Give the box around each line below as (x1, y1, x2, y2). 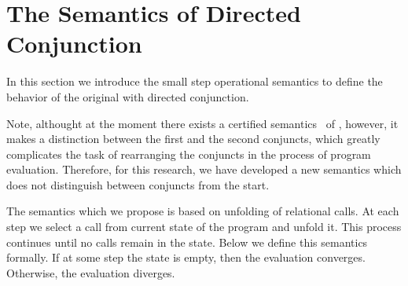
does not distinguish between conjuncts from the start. (6, 176, 270, 192)
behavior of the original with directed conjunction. (6, 88, 249, 104)
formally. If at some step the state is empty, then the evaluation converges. (6, 249, 366, 266)
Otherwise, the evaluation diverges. (6, 264, 175, 280)
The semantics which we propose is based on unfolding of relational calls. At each (6, 203, 399, 219)
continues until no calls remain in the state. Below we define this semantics (6, 233, 368, 250)
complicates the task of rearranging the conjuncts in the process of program (6, 145, 371, 162)
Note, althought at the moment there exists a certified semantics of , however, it (6, 115, 399, 131)
